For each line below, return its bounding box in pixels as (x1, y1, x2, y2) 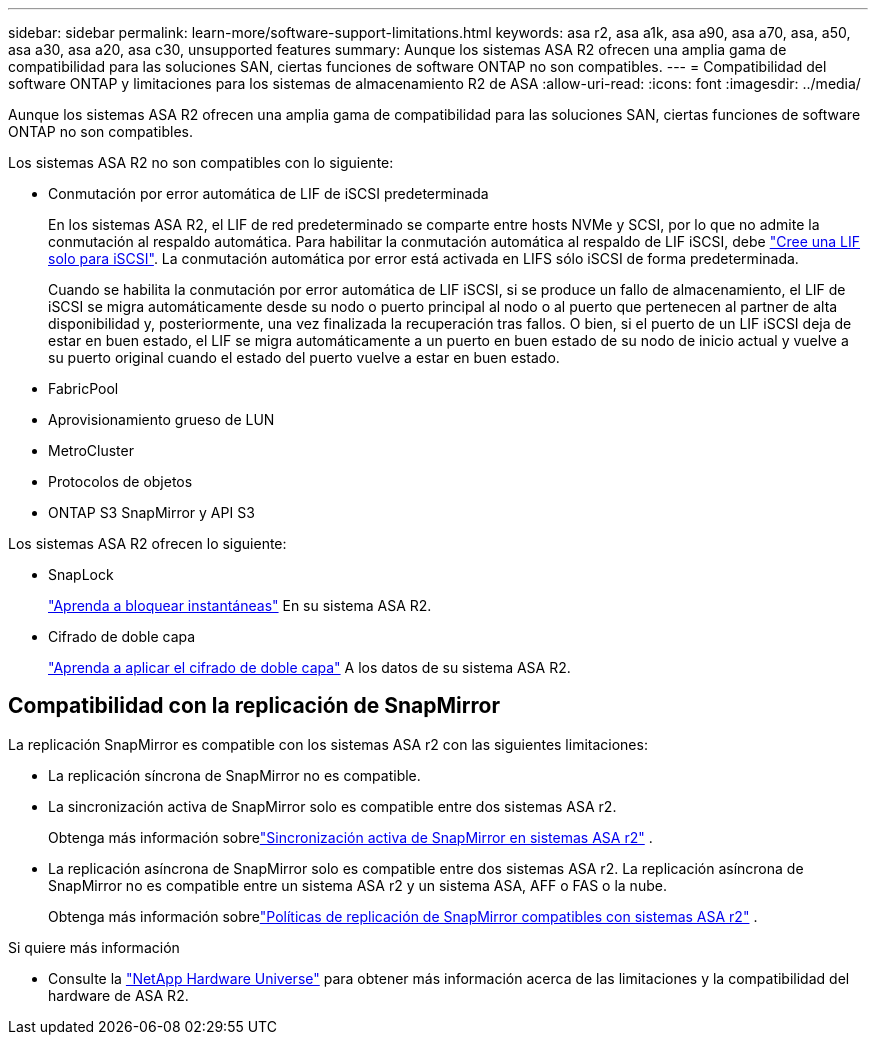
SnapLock (48, 566, 114, 583)
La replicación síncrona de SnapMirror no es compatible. (48, 766, 421, 784)
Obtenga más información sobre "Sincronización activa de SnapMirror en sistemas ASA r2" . (48, 828, 653, 846)
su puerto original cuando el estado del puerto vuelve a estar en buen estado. (48, 349, 560, 366)
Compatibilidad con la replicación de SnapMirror (8, 693, 500, 719)
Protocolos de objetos (48, 473, 193, 490)
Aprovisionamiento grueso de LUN (48, 411, 275, 428)
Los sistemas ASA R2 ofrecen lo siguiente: (8, 535, 287, 552)
